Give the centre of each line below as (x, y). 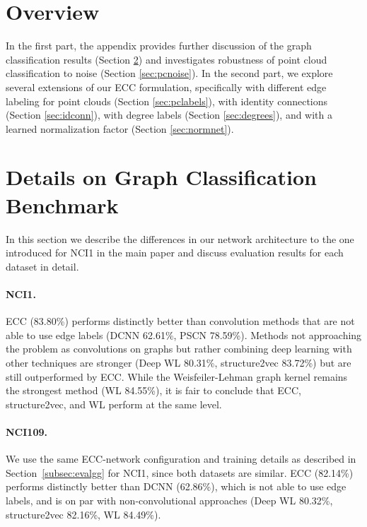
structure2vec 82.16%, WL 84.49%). (83, 514)
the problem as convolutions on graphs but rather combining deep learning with (179, 349)
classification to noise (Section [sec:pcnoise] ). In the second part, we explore (169, 73)
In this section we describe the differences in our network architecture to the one (180, 238)
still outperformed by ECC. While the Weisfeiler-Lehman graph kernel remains (177, 376)
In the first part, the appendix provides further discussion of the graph (159, 46)
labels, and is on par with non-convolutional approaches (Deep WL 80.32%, (169, 500)
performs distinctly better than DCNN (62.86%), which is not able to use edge (176, 486)
